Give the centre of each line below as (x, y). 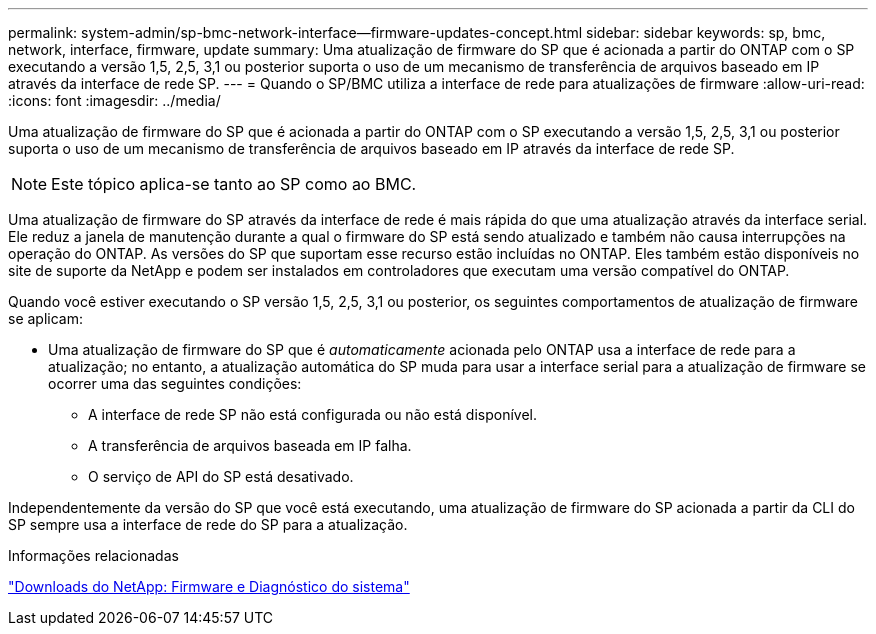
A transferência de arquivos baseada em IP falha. (250, 445)
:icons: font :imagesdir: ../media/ (114, 100)
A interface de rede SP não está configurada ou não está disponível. (312, 414)
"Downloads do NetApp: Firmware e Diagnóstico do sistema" (209, 586)
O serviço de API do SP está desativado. (221, 476)
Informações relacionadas (93, 555)
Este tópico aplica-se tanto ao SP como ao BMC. (234, 184)
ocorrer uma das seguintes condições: (175, 383)
